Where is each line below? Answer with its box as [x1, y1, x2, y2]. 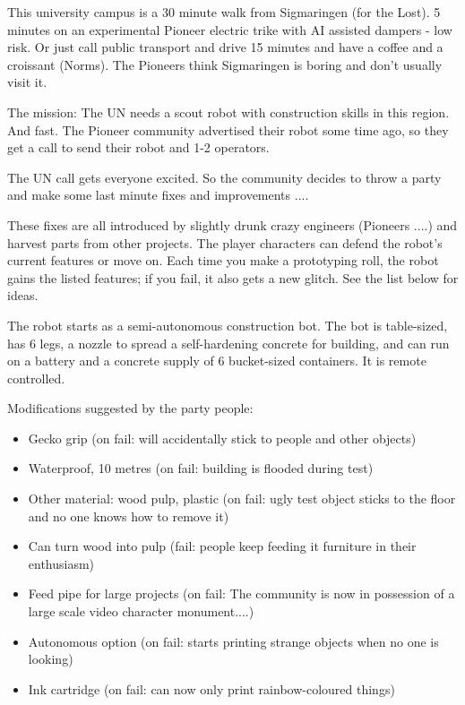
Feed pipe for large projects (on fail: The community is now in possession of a [28, 584, 455, 603]
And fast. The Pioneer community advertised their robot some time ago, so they [7, 120, 449, 139]
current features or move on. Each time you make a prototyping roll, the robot [7, 251, 439, 270]
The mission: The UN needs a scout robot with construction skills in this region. [7, 102, 450, 121]
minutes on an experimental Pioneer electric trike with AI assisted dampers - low [7, 20, 452, 39]
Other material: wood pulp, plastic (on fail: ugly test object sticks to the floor [28, 489, 456, 508]
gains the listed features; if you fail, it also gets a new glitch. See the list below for [7, 268, 459, 287]
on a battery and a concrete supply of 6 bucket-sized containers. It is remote [7, 351, 426, 370]
